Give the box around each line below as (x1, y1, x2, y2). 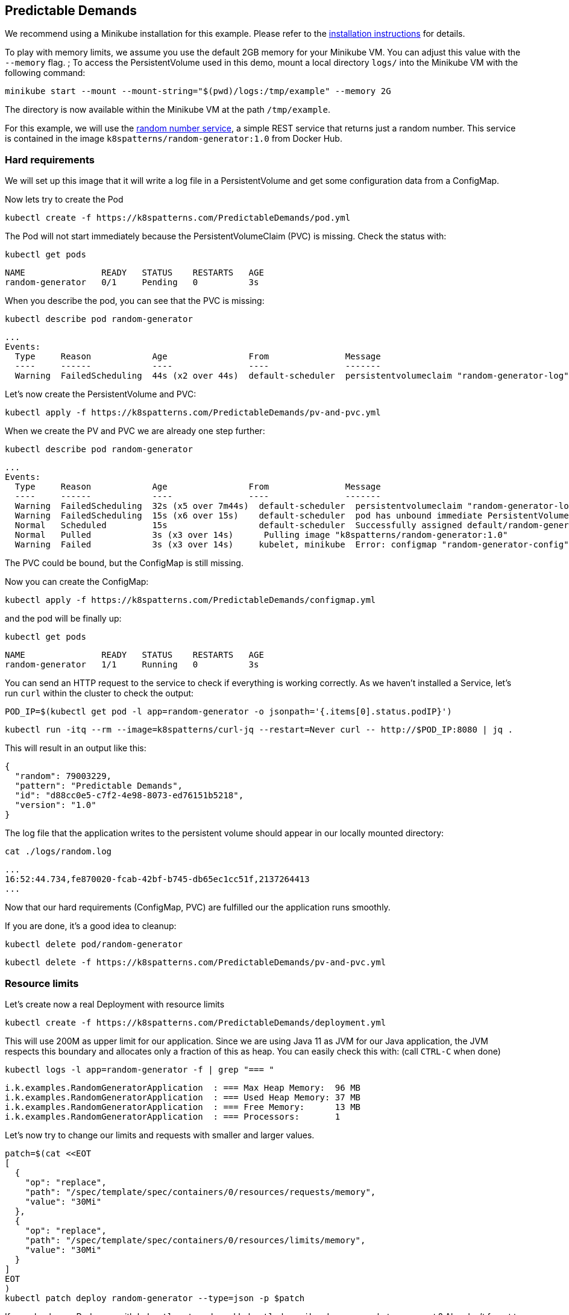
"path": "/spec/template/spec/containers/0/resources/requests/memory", (25, 1187, 376, 1197)
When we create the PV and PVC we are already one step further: (5, 426, 265, 437)
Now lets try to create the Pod (5, 194, 124, 205)
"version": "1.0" (14, 800, 96, 810)
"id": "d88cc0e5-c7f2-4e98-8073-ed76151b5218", (14, 790, 244, 801)
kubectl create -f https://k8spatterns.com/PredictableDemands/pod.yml (5, 213, 351, 223)
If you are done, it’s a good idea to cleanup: (5, 921, 177, 932)
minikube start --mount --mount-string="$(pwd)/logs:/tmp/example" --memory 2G (5, 86, 391, 96)
